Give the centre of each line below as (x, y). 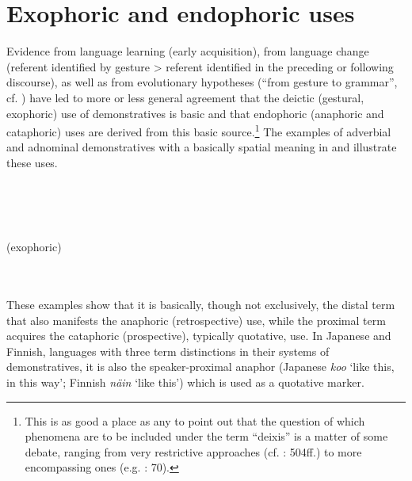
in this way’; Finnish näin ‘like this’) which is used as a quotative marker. (185, 382)
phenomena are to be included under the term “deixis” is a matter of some (206, 436)
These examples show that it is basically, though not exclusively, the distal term (201, 305)
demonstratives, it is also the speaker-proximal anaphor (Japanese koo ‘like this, (200, 366)
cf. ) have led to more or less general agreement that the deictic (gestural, (185, 97)
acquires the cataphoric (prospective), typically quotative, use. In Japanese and (199, 336)
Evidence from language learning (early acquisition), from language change (188, 51)
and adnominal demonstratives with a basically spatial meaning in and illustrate (202, 147)
